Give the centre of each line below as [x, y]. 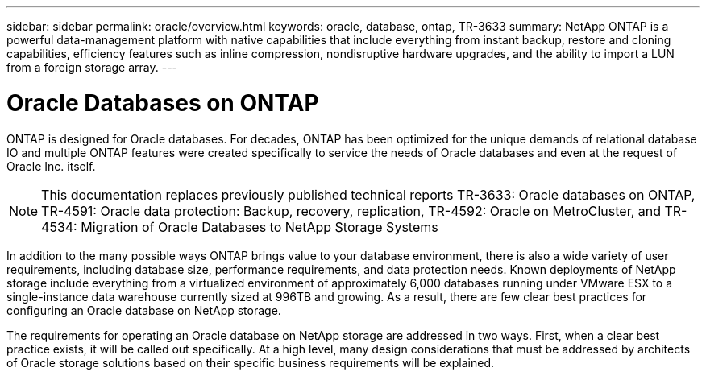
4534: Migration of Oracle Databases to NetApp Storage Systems [240, 227]
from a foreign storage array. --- [92, 67]
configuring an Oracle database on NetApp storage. [144, 310]
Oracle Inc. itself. [51, 166]
